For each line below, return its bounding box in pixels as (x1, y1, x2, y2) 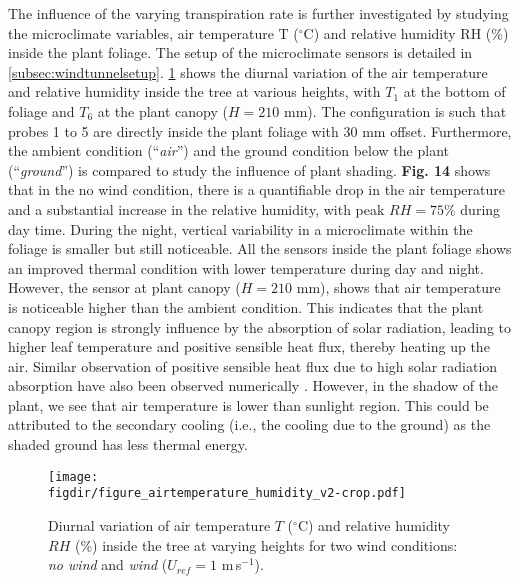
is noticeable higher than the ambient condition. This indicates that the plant (8, 296, 484, 317)
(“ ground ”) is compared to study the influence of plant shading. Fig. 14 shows (8, 159, 491, 180)
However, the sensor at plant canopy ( (8, 277, 241, 298)
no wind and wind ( (48, 554, 168, 575)
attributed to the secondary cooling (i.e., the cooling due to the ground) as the (8, 414, 491, 435)
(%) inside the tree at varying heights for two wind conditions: (74, 534, 458, 555)
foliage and (8, 100, 75, 121)
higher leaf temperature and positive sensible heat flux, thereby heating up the (8, 336, 490, 357)
